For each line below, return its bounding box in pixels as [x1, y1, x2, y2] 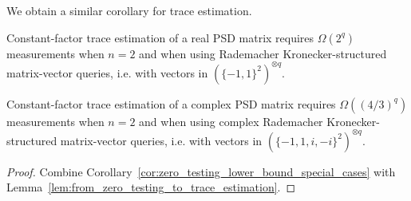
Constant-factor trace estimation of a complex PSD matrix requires [6, 95, 336, 112]
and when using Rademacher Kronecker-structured [139, 45, 387, 61]
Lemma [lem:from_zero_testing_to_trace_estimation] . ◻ [6, 179, 296, 195]
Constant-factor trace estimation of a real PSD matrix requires [6, 29, 314, 45]
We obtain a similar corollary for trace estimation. [6, 2, 252, 18]
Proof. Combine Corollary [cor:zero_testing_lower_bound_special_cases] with [6, 163, 396, 179]
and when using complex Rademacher [139, 112, 323, 129]
